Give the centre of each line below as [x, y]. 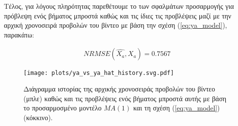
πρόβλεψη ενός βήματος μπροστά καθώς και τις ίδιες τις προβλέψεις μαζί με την [118, 15]
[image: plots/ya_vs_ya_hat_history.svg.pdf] [99, 73]
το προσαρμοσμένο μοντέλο [63, 108]
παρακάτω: [19, 34]
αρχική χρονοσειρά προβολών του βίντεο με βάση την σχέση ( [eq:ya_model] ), [116, 25]
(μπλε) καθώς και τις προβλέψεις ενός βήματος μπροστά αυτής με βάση [125, 98]
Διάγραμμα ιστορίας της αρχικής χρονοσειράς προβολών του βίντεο [119, 89]
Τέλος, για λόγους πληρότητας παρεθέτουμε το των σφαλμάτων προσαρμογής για [119, 6]
